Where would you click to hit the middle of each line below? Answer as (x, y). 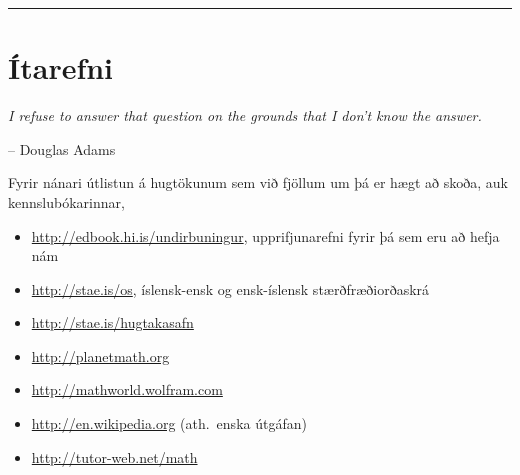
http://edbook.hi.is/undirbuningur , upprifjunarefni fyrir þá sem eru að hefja (265, 235)
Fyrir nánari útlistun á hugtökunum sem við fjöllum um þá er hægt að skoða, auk (258, 182)
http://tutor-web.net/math (114, 456)
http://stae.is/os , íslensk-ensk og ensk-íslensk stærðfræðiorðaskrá (230, 288)
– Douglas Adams (62, 148)
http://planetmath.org (100, 355)
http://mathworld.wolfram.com (127, 389)
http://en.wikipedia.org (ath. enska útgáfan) (169, 423)
